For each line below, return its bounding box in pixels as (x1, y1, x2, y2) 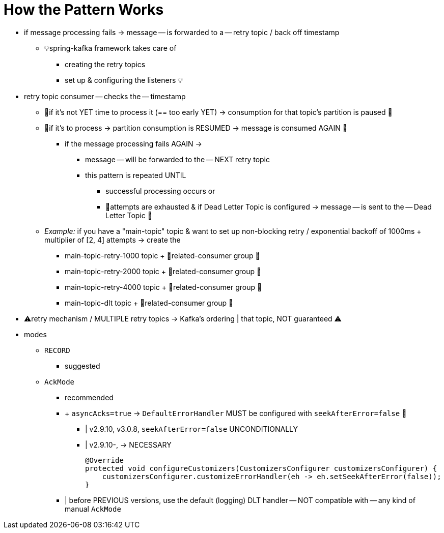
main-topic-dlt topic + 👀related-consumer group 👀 (65, 298, 234, 307)
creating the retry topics (65, 60, 146, 69)
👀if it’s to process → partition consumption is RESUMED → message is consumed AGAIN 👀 (44, 123, 347, 132)
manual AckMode (65, 504, 121, 513)
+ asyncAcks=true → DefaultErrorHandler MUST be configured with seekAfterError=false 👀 (65, 408, 407, 418)
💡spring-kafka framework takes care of (44, 43, 177, 52)
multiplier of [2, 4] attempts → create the (44, 235, 181, 244)
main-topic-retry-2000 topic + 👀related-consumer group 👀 (65, 266, 262, 276)
